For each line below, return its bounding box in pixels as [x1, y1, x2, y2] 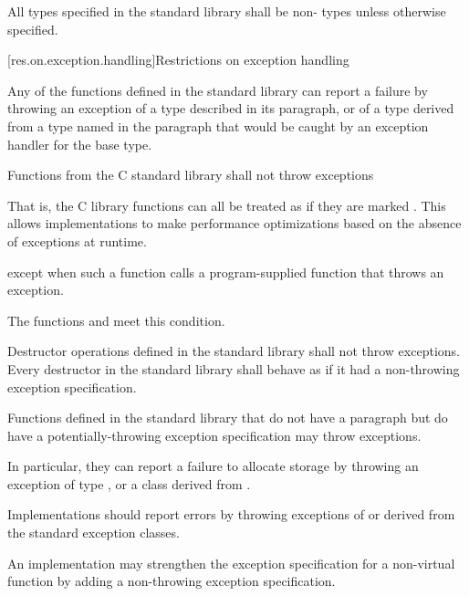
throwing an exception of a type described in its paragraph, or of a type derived [7, 99, 454, 118]
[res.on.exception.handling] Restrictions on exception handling [7, 50, 349, 69]
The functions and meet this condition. [7, 310, 225, 329]
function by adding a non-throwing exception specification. [7, 571, 336, 591]
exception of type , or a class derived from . [7, 474, 251, 493]
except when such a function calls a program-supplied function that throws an [7, 262, 444, 281]
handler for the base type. [7, 134, 152, 153]
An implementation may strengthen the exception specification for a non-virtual [7, 553, 455, 572]
